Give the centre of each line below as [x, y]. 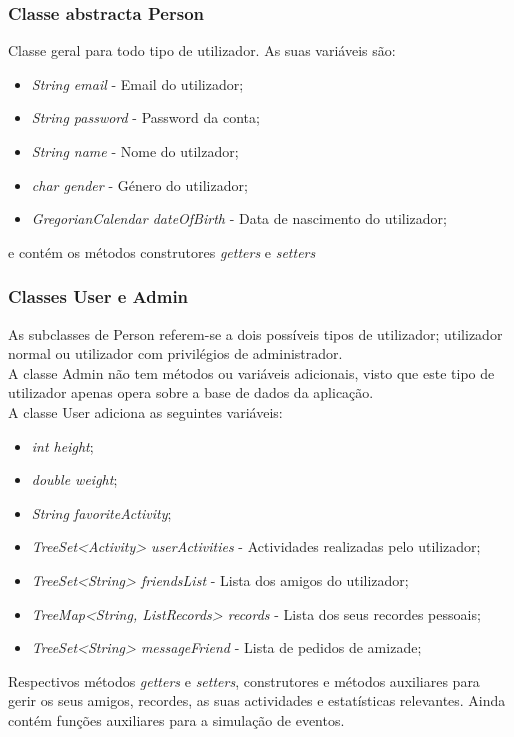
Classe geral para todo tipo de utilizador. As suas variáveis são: [202, 50]
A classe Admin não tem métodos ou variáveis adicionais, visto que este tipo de [251, 372]
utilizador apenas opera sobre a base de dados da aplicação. [191, 392]
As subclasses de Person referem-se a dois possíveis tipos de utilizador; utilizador [255, 333]
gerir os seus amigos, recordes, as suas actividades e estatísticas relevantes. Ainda [257, 700]
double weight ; [74, 479]
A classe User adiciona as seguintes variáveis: [145, 411]
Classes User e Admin [98, 296]
